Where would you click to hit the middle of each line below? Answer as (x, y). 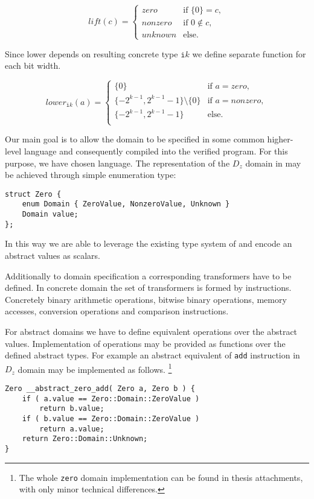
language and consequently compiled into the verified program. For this (156, 151)
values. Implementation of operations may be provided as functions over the (145, 343)
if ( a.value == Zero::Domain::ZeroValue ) (111, 399)
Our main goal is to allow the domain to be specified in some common (135, 139)
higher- (280, 139)
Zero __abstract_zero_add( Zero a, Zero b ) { (100, 389)
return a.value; (72, 429)
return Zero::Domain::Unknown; (85, 439)
